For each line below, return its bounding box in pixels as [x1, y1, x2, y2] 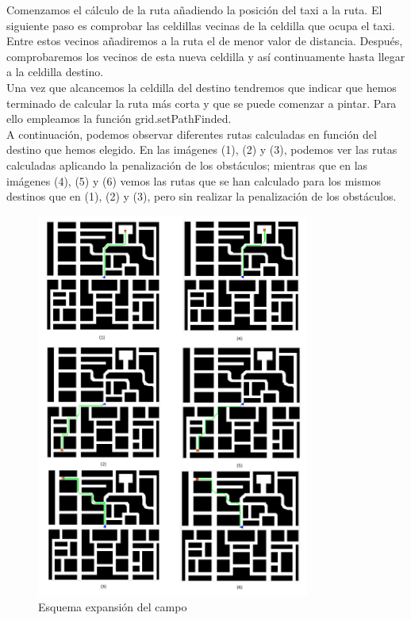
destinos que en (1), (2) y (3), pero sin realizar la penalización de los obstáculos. [6, 188, 397, 205]
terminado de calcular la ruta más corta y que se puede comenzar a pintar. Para [6, 94, 397, 111]
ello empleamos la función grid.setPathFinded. [6, 110, 232, 127]
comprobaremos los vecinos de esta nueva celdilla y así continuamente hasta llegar [6, 48, 405, 64]
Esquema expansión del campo [38, 599, 187, 615]
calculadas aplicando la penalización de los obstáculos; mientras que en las [6, 156, 368, 173]
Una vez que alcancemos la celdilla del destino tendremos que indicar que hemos [6, 78, 397, 95]
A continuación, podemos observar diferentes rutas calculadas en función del [6, 125, 377, 142]
